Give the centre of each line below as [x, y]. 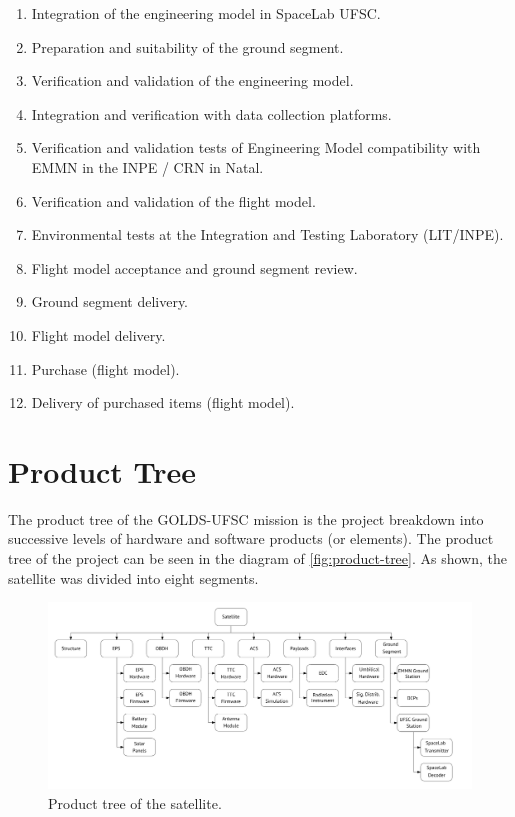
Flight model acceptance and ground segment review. [194, 267]
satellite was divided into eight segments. [133, 577]
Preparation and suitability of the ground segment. [187, 46]
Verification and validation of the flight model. [173, 200]
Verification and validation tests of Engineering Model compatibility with [256, 147]
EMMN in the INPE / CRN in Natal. [147, 166]
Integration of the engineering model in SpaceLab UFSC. [206, 13]
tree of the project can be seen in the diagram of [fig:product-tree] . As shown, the [257, 558]
